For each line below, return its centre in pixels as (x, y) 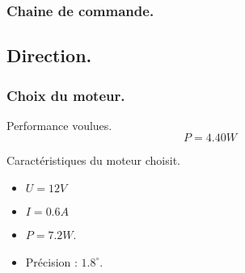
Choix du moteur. (66, 95)
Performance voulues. (59, 125)
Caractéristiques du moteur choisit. (94, 160)
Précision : (51, 261)
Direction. (49, 55)
